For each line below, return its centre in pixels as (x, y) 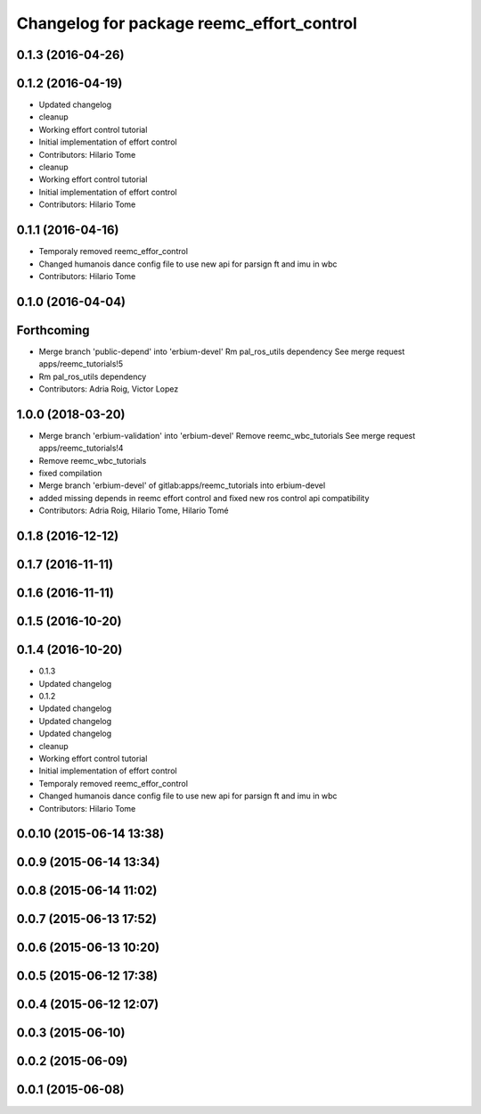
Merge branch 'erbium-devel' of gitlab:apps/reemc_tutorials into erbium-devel (182, 485)
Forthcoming (53, 330)
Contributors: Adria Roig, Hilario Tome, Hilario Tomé (134, 511)
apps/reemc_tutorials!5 (81, 364)
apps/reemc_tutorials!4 (81, 448)
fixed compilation (70, 474)
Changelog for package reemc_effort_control (187, 23)
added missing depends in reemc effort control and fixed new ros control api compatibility (204, 498)
